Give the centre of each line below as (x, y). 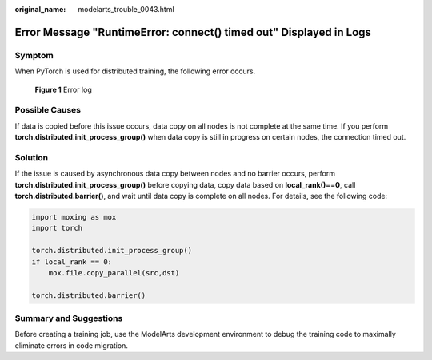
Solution (32, 157)
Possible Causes (48, 110)
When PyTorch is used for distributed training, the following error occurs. (135, 71)
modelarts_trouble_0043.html (126, 9)
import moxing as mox (74, 217)
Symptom (34, 55)
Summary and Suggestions (69, 318)
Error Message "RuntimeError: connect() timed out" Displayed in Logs (193, 32)
